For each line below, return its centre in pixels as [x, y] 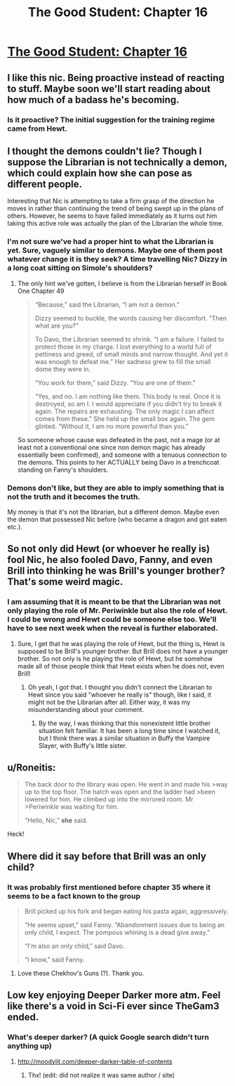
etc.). [15, 526]
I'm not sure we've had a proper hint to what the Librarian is [110, 242]
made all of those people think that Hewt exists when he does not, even [121, 666]
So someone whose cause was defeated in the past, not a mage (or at [119, 439]
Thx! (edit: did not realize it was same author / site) [101, 1075]
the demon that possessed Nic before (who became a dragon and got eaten [117, 519]
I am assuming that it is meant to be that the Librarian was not [114, 602]
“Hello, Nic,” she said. [56, 820]
